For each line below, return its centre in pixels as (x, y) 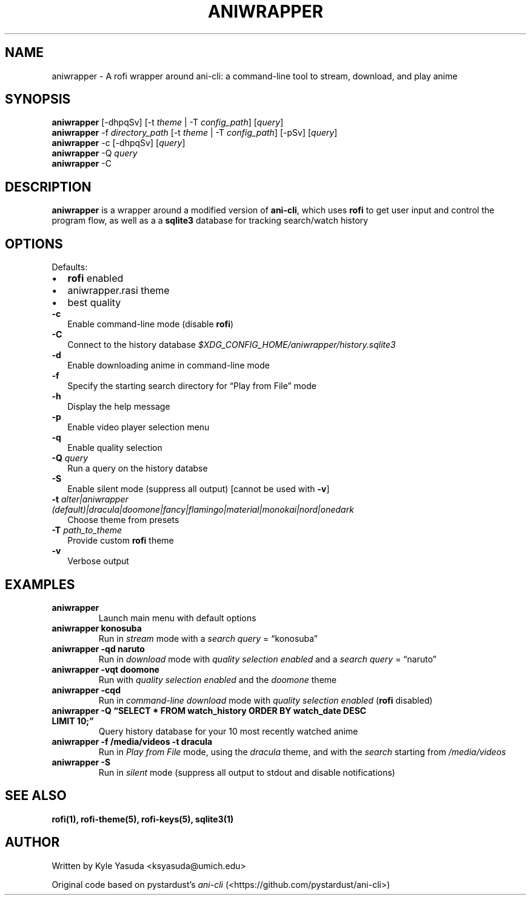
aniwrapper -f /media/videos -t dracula (132, 741)
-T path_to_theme (87, 530)
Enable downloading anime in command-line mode (169, 365)
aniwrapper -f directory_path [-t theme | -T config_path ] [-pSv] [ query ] (195, 133)
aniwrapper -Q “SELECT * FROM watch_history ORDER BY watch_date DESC (209, 710)
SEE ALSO (36, 796)
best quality (94, 303)
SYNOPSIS (38, 99)
